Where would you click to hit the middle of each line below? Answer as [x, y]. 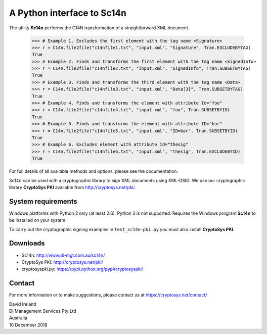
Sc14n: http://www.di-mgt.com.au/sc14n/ [63, 255]
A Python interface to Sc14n [68, 13]
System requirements [43, 201]
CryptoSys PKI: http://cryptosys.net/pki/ [62, 262]
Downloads [27, 243]
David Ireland [23, 304]
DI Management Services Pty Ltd [43, 311]
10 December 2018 [28, 325]
